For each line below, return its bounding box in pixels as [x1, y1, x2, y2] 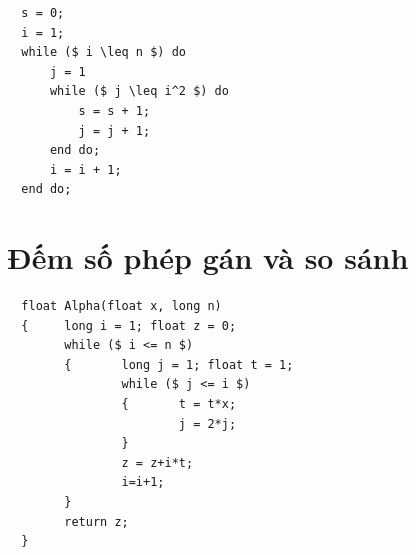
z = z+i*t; [121, 455, 194, 470]
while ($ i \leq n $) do [21, 45, 186, 60]
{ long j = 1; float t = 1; [64, 357, 294, 372]
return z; [64, 514, 129, 529]
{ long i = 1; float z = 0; [21, 318, 237, 333]
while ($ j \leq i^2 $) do [49, 84, 229, 99]
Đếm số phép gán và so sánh [7, 237, 409, 278]
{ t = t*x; [121, 397, 237, 412]
